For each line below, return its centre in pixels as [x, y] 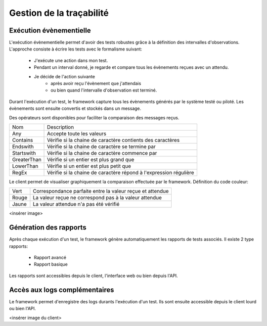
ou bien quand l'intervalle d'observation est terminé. [104, 90]
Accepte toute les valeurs [77, 134]
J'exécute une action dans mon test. [71, 60]
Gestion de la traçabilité [59, 13]
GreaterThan [27, 159]
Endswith [23, 146]
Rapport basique [51, 264]
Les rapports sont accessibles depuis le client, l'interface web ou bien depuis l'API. [93, 276]
